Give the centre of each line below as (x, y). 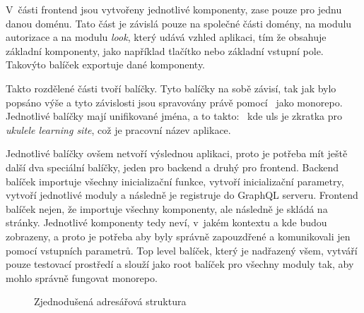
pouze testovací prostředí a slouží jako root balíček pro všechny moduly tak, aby (180, 264)
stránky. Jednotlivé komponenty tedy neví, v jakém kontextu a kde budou (166, 222)
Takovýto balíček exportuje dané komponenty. (106, 65)
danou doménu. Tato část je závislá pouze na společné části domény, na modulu (179, 23)
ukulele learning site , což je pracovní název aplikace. (118, 129)
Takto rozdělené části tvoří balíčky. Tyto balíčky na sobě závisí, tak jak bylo (171, 88)
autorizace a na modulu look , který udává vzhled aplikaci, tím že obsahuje (166, 37)
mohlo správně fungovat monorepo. (82, 277)
